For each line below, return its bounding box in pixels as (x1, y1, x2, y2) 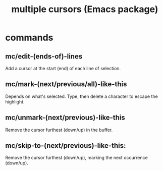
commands (5, 32, 53, 43)
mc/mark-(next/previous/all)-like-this (5, 80, 127, 89)
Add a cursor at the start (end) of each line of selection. (5, 66, 121, 71)
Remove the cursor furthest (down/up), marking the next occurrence (5, 155, 148, 161)
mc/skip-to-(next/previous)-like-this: (5, 141, 126, 150)
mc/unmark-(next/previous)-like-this (5, 113, 125, 122)
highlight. (5, 98, 25, 104)
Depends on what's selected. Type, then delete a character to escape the (5, 93, 158, 99)
